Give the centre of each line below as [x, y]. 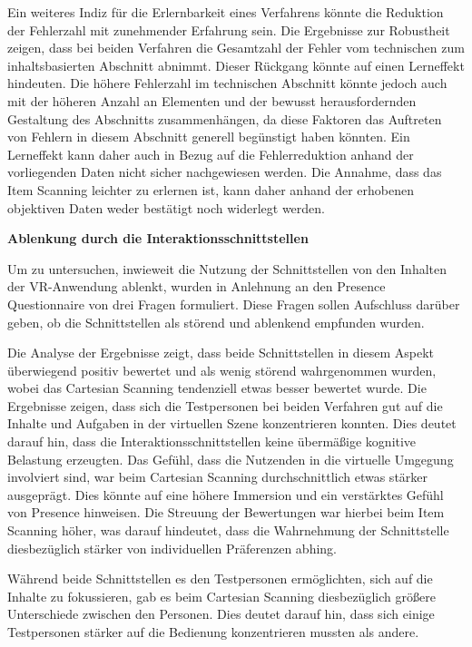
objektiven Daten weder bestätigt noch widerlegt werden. [166, 207]
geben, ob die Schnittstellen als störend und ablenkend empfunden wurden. [216, 322]
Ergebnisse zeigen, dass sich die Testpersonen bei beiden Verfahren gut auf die [225, 405]
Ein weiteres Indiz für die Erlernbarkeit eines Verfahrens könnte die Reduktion [226, 12]
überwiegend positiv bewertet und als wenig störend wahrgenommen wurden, [222, 370]
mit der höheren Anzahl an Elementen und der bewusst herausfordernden [212, 100]
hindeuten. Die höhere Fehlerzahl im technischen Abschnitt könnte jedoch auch [227, 83]
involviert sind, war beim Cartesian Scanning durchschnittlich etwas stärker [218, 477]
